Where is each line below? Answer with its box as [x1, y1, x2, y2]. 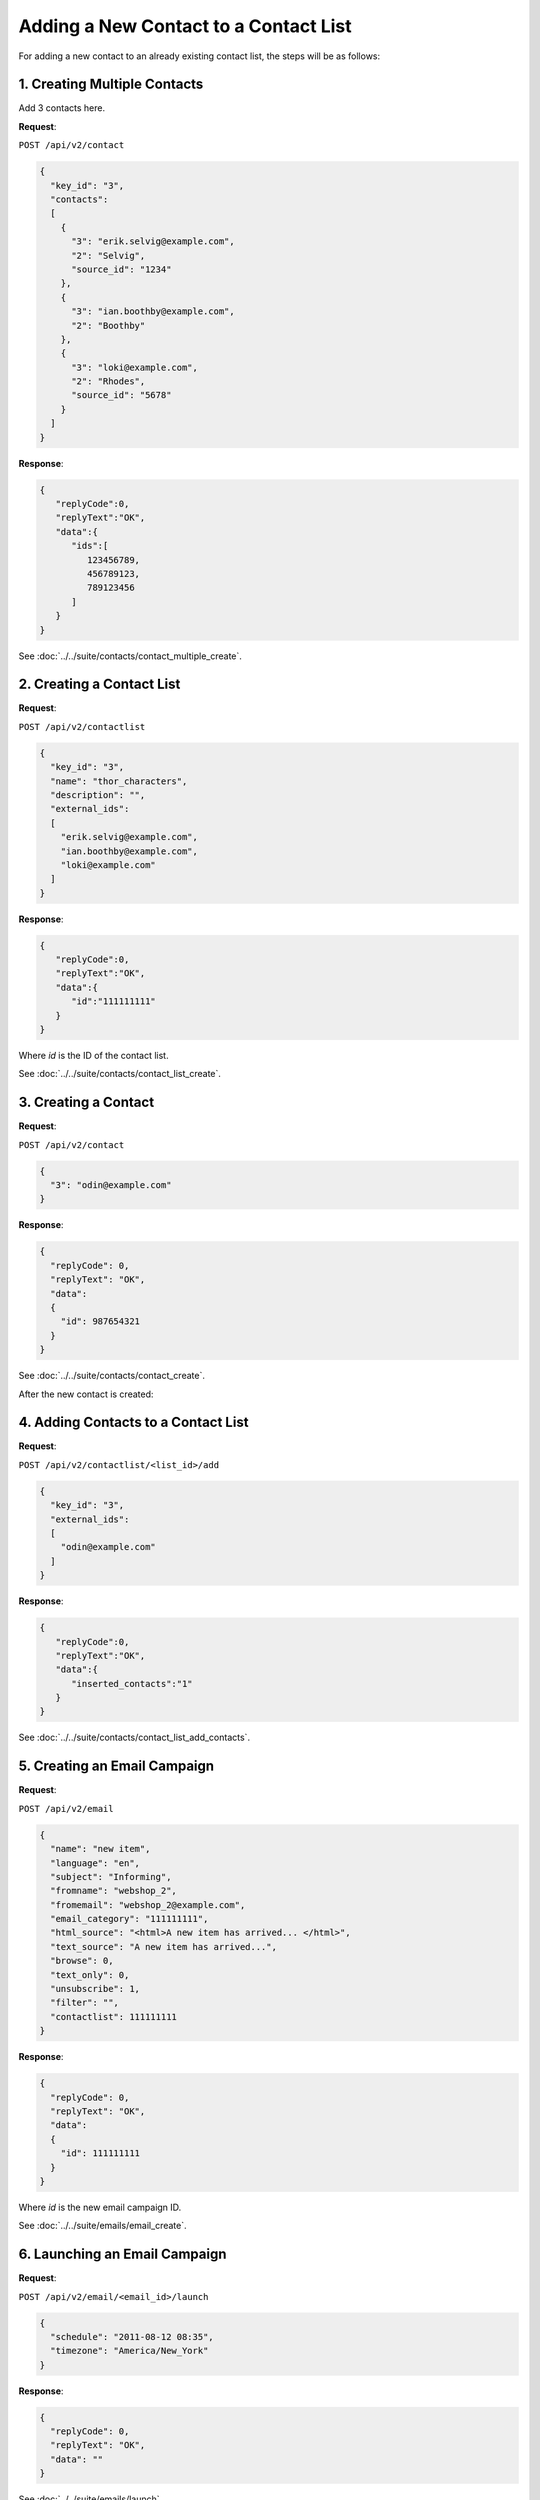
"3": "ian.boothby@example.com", [71, 306, 235, 317]
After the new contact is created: [18, 1388, 154, 1400]
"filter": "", [50, 1997, 120, 2009]
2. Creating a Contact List [18, 676, 181, 693]
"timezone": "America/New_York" [50, 2345, 209, 2357]
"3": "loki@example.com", [71, 361, 199, 373]
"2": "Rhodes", [71, 376, 146, 387]
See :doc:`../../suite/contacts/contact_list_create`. [18, 1068, 222, 1080]
